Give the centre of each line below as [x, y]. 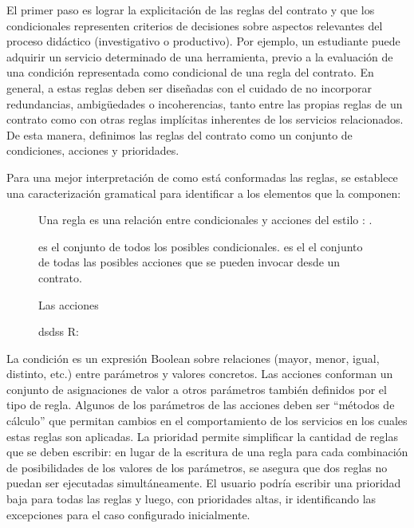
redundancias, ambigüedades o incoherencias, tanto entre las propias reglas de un [205, 103]
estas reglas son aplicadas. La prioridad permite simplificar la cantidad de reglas [202, 436]
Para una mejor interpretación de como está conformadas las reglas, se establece [202, 177]
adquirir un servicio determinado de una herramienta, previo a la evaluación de [200, 56]
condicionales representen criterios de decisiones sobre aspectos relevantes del [195, 25]
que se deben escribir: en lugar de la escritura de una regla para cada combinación [207, 452]
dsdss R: [59, 331]
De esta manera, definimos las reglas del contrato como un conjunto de [179, 134]
